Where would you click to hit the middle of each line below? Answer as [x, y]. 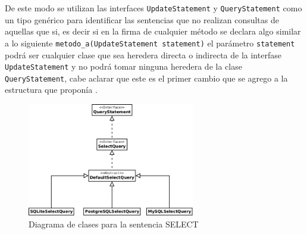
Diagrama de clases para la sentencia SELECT [114, 224]
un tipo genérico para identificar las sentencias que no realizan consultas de [142, 19]
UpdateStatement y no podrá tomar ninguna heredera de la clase [123, 66]
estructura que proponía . [51, 90]
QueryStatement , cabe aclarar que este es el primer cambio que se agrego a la [146, 78]
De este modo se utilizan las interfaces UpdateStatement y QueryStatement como [153, 8]
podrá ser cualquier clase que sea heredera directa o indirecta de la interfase [143, 54]
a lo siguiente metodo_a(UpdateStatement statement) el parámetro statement [150, 43]
